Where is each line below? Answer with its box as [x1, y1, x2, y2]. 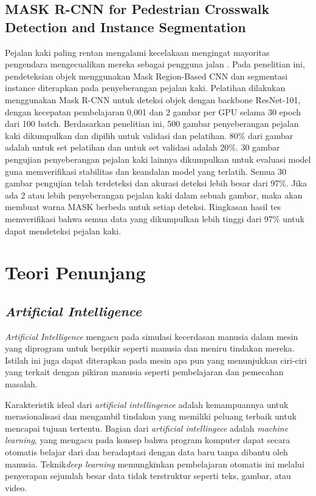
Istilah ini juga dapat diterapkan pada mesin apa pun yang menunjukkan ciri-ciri [5, 353, 307, 366]
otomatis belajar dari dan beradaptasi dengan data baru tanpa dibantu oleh [5, 446, 288, 458]
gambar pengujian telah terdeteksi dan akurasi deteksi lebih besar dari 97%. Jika [5, 177, 307, 189]
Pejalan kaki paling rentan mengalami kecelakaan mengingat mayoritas [5, 46, 270, 58]
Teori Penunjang [5, 260, 146, 285]
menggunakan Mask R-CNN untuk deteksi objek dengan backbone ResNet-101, [5, 93, 301, 106]
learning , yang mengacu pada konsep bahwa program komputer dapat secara [5, 433, 290, 446]
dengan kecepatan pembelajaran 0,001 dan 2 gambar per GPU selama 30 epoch [5, 105, 301, 118]
